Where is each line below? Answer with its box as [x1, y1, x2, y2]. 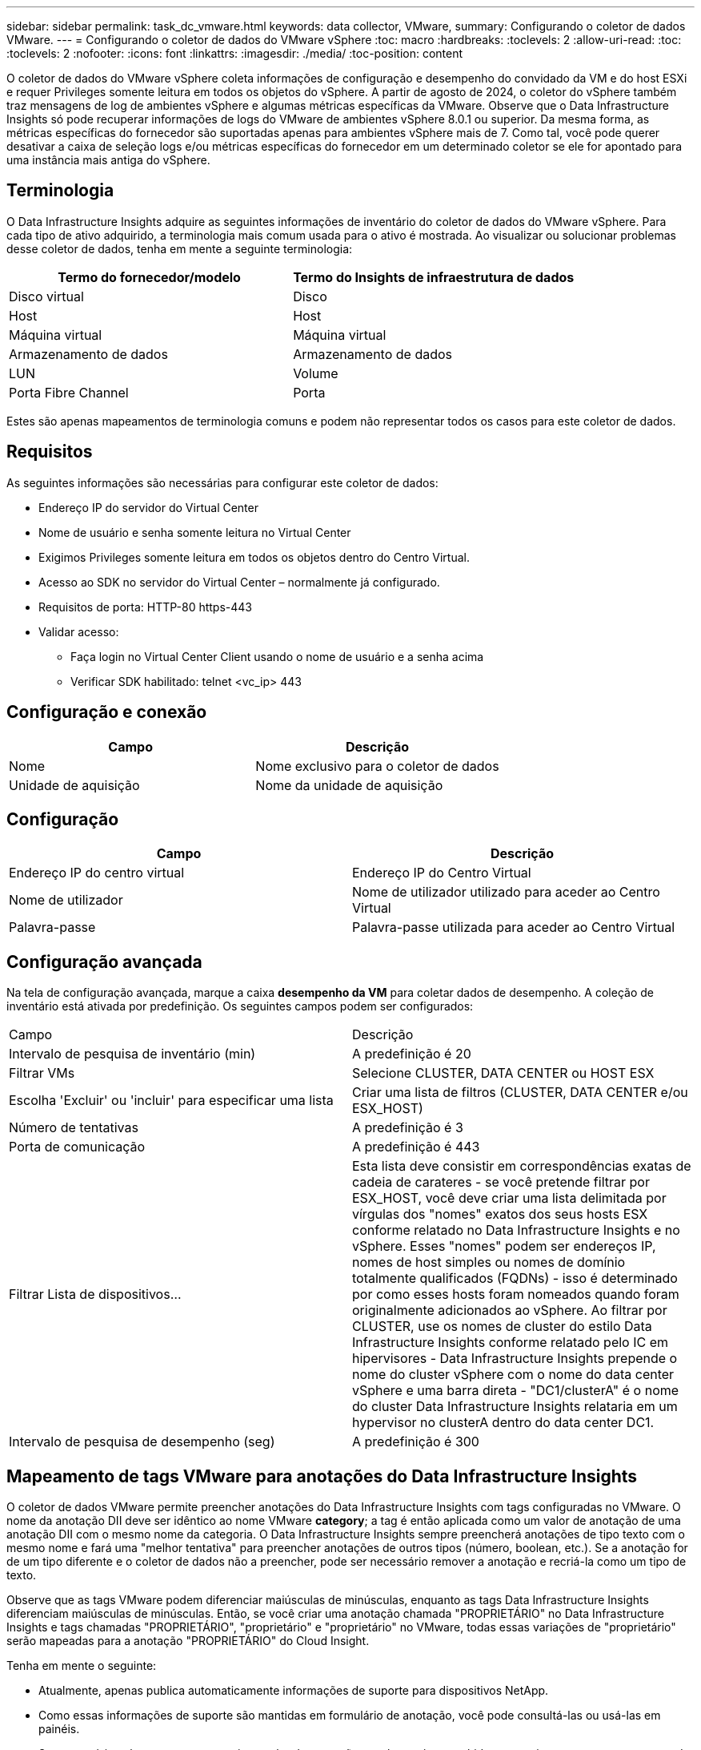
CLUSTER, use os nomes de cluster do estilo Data [352, 1318, 652, 1335]
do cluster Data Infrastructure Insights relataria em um [352, 1398, 678, 1415]
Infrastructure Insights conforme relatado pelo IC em [352, 1334, 669, 1351]
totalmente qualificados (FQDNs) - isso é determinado [352, 1270, 678, 1287]
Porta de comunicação [9, 1139, 146, 1155]
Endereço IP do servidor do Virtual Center [38, 500, 258, 514]
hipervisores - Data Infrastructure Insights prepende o [352, 1350, 678, 1367]
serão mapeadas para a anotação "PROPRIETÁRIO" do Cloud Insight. [6, 1634, 370, 1648]
